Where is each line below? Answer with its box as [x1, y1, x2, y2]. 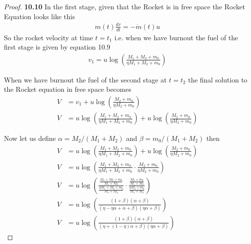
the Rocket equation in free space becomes [4, 84, 131, 94]
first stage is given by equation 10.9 [4, 42, 110, 52]
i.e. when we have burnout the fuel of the [114, 32, 238, 42]
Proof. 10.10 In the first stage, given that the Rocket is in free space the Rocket [4, 1, 245, 11]
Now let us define [4, 133, 56, 143]
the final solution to [188, 74, 248, 84]
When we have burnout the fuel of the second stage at [4, 74, 167, 84]
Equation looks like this [4, 11, 75, 21]
